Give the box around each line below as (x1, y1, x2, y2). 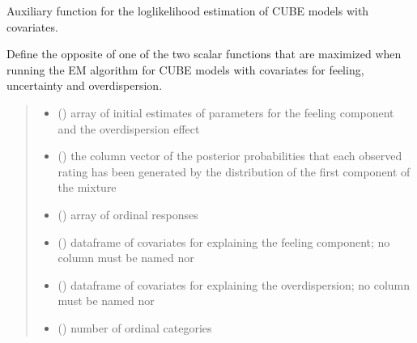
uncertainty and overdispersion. (6, 77, 163, 94)
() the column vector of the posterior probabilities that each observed (57, 147, 402, 164)
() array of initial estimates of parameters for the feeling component (57, 104, 394, 121)
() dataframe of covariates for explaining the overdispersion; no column (57, 276, 411, 293)
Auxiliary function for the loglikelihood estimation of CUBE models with (6, 2, 369, 19)
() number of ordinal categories (57, 319, 212, 336)
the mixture (57, 179, 117, 196)
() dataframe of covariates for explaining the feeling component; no (57, 233, 390, 250)
